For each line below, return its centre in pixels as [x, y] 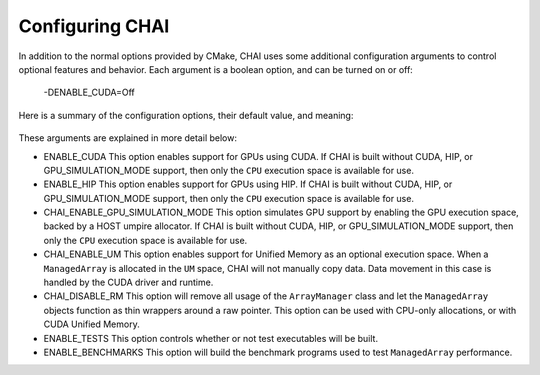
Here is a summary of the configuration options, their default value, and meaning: [186, 115]
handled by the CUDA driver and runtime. [128, 282]
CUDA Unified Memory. [91, 324]
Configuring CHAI [94, 26]
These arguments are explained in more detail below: [127, 138]
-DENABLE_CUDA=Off [89, 92]
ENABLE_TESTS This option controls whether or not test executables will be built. [211, 338]
